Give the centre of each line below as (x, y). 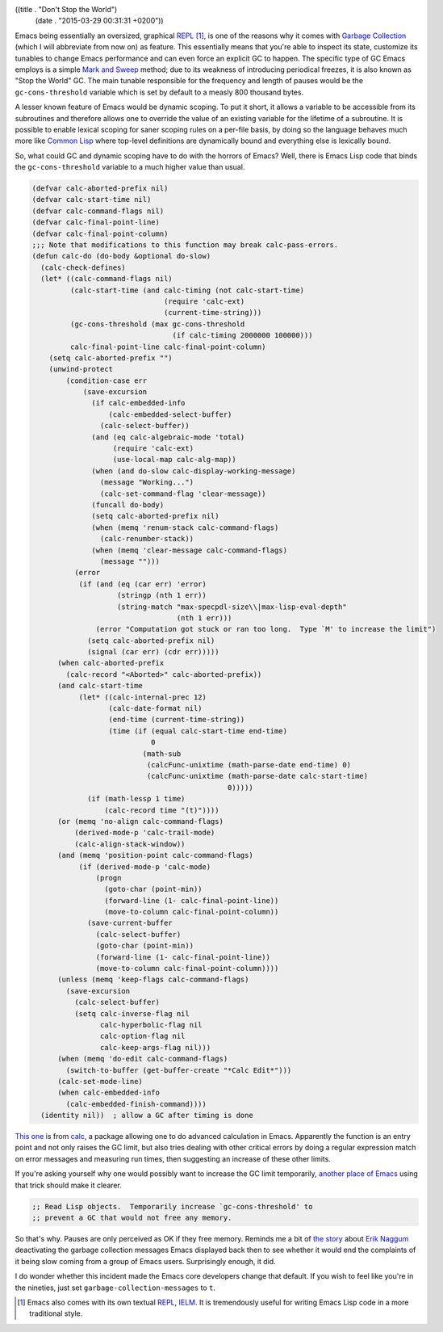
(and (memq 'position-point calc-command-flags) (155, 855)
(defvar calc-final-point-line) (96, 223)
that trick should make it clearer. (69, 1185)
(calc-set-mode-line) (100, 1081)
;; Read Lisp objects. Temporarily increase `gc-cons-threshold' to (172, 1206)
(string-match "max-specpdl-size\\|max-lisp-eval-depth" (232, 607)
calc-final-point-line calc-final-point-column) (168, 347)
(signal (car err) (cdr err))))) (153, 652)
